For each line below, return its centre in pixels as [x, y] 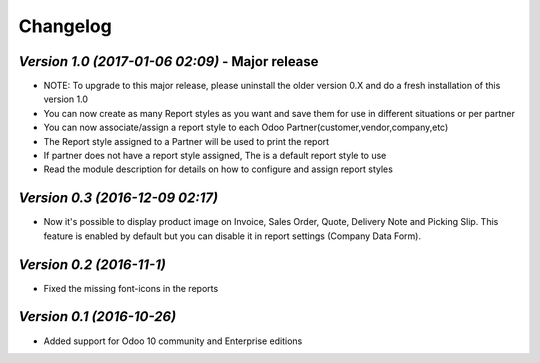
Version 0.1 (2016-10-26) [97, 316]
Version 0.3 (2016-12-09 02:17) [118, 198]
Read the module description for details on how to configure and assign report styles [218, 169]
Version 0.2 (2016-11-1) [92, 264]
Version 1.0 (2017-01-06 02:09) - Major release [168, 61]
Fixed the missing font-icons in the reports [131, 288]
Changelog [65, 26]
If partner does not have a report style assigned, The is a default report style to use [215, 156]
